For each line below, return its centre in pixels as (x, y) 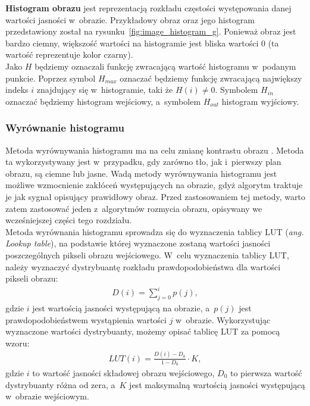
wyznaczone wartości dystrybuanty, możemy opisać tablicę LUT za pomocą (143, 331)
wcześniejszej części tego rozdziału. (69, 220)
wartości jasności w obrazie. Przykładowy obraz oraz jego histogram (130, 19)
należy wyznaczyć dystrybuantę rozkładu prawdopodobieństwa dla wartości (143, 266)
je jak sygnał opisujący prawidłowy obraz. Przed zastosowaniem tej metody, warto (155, 196)
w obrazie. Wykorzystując (223, 319)
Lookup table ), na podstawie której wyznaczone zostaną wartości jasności (138, 243)
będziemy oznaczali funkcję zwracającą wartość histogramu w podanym (165, 66)
